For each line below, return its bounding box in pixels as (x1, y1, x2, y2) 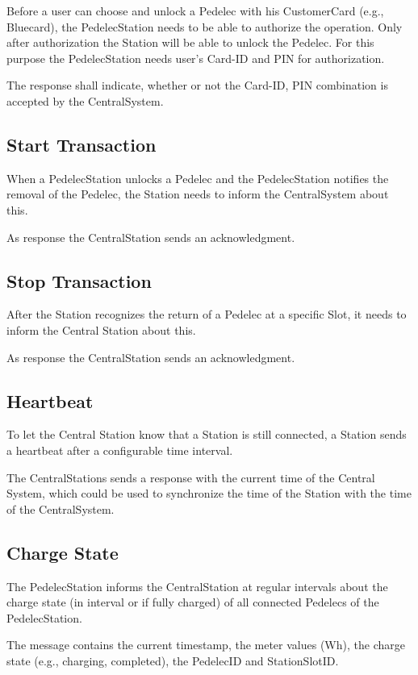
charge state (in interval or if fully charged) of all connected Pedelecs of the (6, 594, 379, 610)
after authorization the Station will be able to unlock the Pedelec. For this (6, 34, 374, 51)
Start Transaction (6, 131, 157, 156)
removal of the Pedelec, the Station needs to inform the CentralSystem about (6, 185, 389, 202)
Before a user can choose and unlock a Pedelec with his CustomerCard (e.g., (6, 2, 384, 19)
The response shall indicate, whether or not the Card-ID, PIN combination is (6, 77, 388, 94)
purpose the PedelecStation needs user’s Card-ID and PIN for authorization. (6, 49, 385, 66)
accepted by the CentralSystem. (6, 92, 164, 109)
